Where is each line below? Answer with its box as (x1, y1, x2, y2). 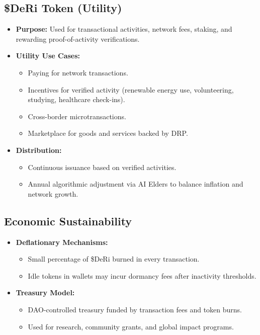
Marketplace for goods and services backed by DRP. (28, 128, 188, 138)
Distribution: (16, 144, 62, 155)
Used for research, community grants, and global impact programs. (28, 321, 234, 331)
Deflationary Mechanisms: (16, 236, 108, 247)
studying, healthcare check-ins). (28, 94, 125, 105)
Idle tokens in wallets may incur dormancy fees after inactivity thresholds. (28, 270, 256, 281)
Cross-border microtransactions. (28, 111, 126, 121)
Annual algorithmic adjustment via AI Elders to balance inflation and (28, 179, 243, 189)
